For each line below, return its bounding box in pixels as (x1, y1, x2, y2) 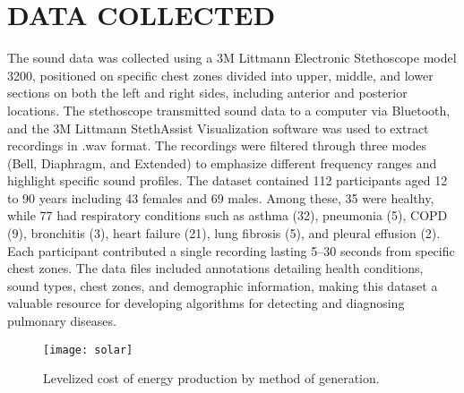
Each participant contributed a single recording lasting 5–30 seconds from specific (7, 241, 455, 260)
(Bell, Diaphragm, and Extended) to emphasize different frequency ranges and (7, 153, 437, 172)
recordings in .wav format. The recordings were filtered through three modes (7, 136, 427, 155)
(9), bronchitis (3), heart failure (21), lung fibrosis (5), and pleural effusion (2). (7, 224, 441, 243)
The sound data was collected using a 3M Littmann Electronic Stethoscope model (7, 48, 457, 67)
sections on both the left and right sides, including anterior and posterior (7, 83, 408, 102)
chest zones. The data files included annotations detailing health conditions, (7, 259, 424, 278)
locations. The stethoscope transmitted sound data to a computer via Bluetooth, (7, 100, 451, 119)
